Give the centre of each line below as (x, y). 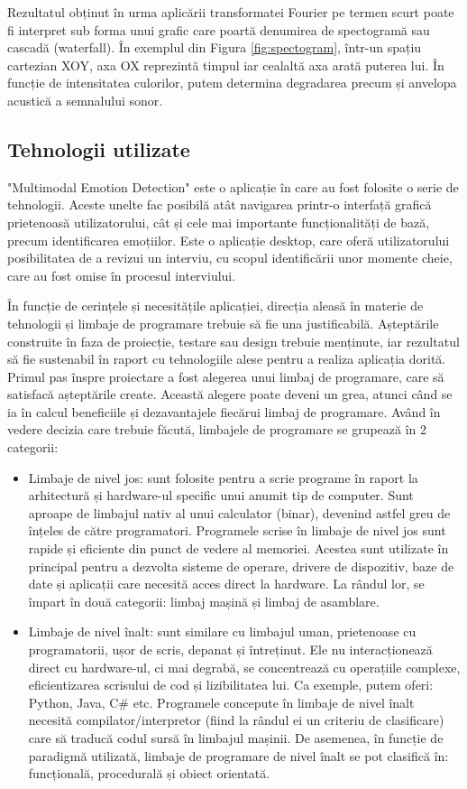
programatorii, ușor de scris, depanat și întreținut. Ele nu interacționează (230, 650)
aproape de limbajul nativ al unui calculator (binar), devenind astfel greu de (239, 512)
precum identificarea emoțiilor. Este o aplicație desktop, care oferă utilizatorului (229, 240)
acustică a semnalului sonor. (85, 100)
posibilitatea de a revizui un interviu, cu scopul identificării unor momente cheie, (230, 258)
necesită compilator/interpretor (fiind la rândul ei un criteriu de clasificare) (236, 720)
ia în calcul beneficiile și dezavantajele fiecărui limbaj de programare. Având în (224, 411)
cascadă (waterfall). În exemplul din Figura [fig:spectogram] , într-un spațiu (215, 47)
